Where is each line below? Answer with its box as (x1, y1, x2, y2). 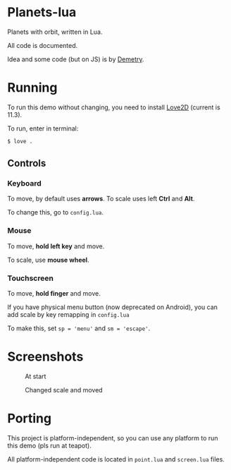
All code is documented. (7, 41, 78, 49)
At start (25, 372, 46, 380)
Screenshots (7, 349, 84, 365)
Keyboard (7, 179, 42, 188)
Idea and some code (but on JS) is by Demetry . (7, 54, 144, 64)
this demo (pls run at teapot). (7, 441, 92, 450)
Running (7, 80, 58, 96)
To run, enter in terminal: (7, 124, 79, 133)
